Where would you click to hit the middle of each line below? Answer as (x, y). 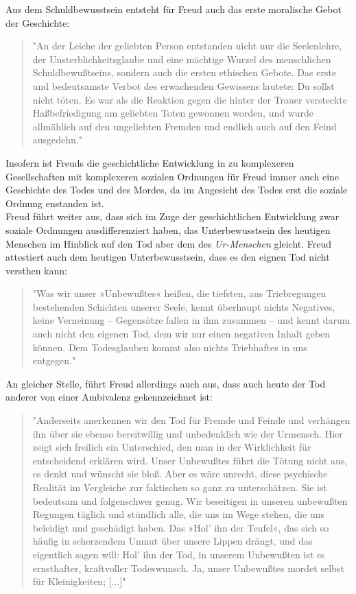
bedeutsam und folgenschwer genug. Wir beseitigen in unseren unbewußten (190, 500)
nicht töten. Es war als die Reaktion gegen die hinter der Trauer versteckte (190, 99)
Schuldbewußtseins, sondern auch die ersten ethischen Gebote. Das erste (185, 72)
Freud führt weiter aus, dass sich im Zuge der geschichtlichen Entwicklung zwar (173, 216)
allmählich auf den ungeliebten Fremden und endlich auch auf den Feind (185, 126)
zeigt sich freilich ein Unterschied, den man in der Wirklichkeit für (172, 447)
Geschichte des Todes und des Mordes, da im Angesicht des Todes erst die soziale (177, 190)
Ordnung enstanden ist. (55, 203)
